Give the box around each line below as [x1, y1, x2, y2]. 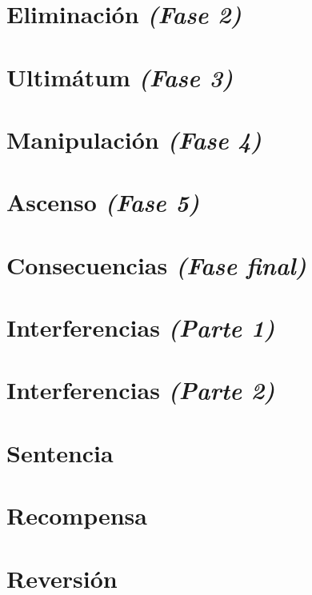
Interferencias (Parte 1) [6, 311, 275, 345]
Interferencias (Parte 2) [6, 373, 275, 407]
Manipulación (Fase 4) [6, 122, 262, 156]
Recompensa [6, 499, 147, 532]
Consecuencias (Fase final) [6, 248, 306, 282]
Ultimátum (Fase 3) [6, 60, 234, 94]
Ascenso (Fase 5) [6, 186, 200, 219]
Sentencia [6, 436, 114, 469]
